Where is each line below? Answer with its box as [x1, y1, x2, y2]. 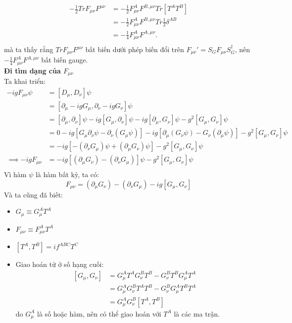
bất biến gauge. [41, 55, 88, 65]
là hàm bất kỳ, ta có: [35, 169, 99, 180]
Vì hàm [4, 169, 27, 180]
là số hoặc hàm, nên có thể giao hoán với [37, 308, 161, 319]
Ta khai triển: [4, 76, 46, 86]
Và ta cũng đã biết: [4, 189, 63, 199]
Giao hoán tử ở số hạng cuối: [15, 259, 104, 269]
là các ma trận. [174, 308, 220, 319]
